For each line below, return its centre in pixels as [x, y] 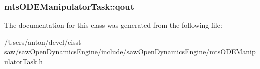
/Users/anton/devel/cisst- [44, 41]
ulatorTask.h [24, 61]
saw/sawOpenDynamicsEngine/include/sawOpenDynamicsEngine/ [107, 51]
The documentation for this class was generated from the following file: [113, 25]
